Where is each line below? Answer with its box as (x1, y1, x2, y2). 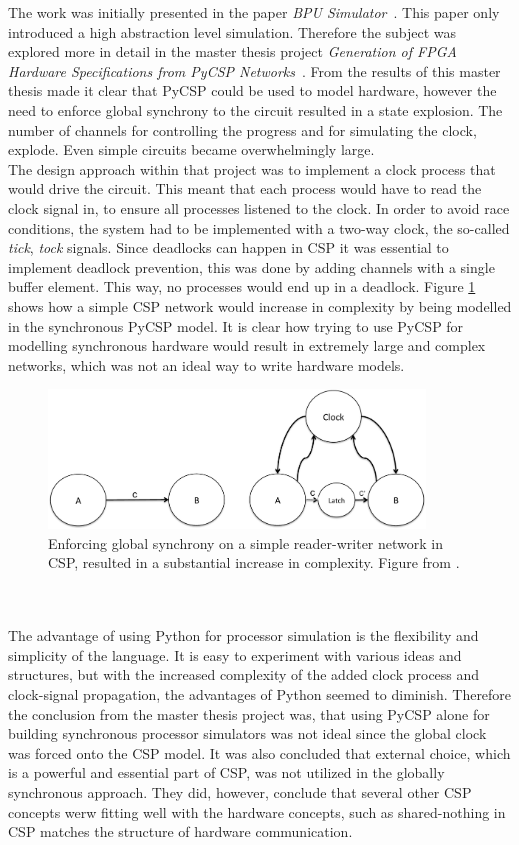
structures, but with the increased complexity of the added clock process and (8, 664, 480, 685)
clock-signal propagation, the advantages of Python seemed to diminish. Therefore (8, 684, 512, 705)
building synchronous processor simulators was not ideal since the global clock (8, 723, 487, 744)
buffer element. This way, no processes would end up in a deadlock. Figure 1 (8, 276, 476, 297)
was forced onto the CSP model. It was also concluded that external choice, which (8, 742, 511, 763)
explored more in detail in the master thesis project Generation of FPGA (8, 41, 457, 62)
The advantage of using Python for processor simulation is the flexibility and (8, 625, 479, 646)
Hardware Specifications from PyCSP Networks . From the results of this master (8, 60, 501, 81)
